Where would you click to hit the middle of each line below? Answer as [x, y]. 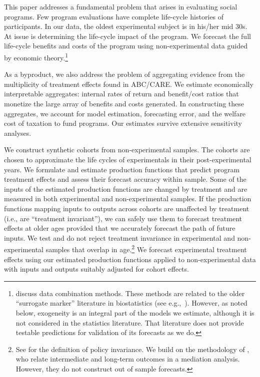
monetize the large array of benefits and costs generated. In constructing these [124, 103]
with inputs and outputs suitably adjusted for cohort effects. [96, 269]
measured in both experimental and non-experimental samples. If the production [128, 198]
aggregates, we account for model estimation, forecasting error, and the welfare [125, 113]
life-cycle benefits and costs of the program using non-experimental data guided [126, 46]
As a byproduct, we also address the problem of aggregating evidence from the [124, 74]
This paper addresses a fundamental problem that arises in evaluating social [121, 6]
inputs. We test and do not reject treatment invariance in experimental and [119, 237]
